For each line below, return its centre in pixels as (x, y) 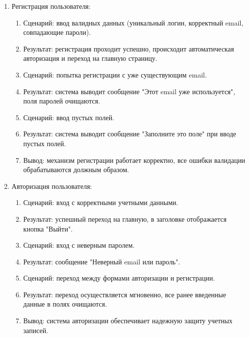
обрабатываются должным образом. (76, 169)
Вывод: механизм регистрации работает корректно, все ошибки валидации (134, 160)
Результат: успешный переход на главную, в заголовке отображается (125, 219)
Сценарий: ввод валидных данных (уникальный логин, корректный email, (133, 22)
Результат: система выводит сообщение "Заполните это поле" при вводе (130, 134)
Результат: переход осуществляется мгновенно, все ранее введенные (125, 294)
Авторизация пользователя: (52, 186)
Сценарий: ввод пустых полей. (69, 117)
